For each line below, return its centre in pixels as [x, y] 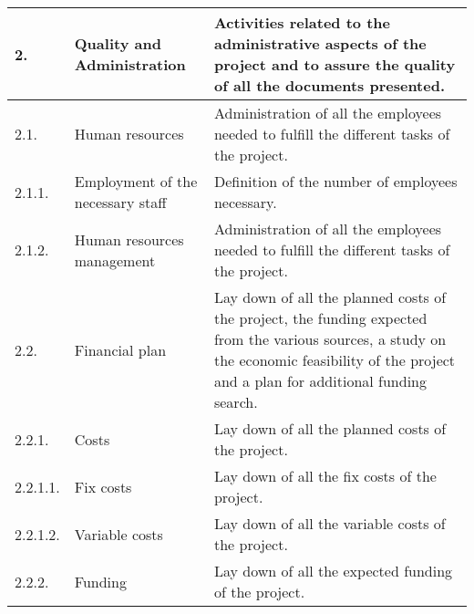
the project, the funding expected [320, 318]
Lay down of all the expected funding [333, 571]
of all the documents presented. [330, 85]
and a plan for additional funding [320, 381]
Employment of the [136, 181]
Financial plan [120, 349]
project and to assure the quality [335, 64]
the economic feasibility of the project [335, 360]
